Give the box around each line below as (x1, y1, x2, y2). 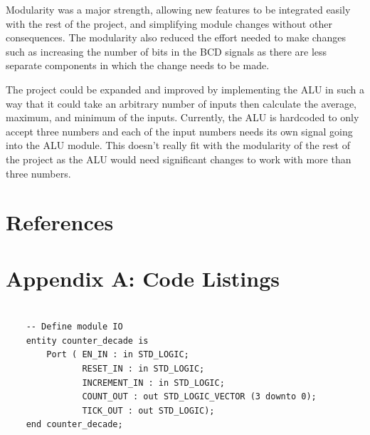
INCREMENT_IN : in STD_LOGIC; (82, 377, 225, 388)
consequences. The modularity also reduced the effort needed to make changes (6, 30, 346, 45)
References (6, 208, 114, 237)
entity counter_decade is (26, 335, 149, 346)
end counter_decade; (26, 419, 123, 430)
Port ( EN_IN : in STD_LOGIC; (46, 349, 189, 360)
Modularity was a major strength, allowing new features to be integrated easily (6, 2, 351, 16)
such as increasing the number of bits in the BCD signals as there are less (6, 43, 327, 58)
